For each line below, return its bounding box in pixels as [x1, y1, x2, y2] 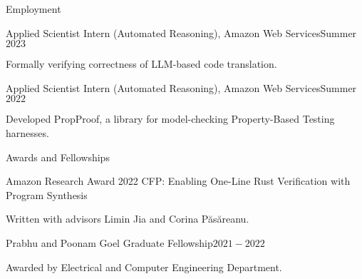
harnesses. [6, 125, 49, 140]
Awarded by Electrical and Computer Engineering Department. [6, 259, 282, 274]
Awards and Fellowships [6, 149, 110, 164]
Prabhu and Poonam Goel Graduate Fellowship [6, 235, 213, 250]
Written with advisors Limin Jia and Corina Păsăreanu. [6, 211, 249, 226]
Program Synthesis [6, 187, 88, 202]
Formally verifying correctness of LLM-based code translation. [6, 56, 277, 71]
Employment [6, 1, 61, 16]
